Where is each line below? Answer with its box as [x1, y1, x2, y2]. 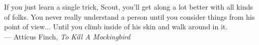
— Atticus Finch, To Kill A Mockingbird [4, 31, 131, 41]
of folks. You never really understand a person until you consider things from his [4, 11, 255, 22]
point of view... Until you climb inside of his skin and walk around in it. [4, 21, 228, 32]
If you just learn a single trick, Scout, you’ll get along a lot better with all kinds [4, 2, 253, 12]
